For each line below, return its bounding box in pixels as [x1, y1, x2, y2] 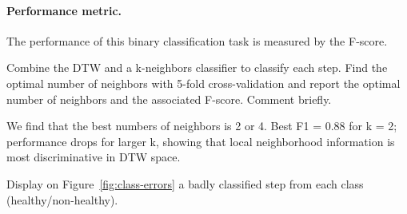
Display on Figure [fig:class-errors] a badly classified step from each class [6, 175, 364, 192]
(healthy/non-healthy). [6, 191, 118, 208]
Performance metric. [6, 2, 122, 18]
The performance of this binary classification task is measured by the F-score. [6, 32, 388, 49]
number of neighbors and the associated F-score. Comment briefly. [6, 90, 332, 107]
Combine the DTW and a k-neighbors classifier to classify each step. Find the [6, 59, 388, 76]
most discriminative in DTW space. [6, 149, 181, 165]
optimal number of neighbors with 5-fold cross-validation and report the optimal [6, 74, 401, 91]
